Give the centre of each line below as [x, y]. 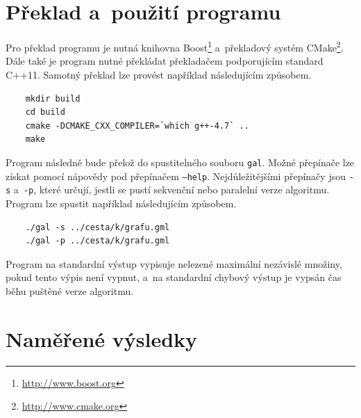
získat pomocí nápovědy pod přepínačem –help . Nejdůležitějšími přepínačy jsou [176, 176]
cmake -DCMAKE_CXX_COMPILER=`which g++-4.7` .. [137, 126]
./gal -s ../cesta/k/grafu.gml [98, 227]
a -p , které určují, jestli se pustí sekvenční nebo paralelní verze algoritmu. [171, 190]
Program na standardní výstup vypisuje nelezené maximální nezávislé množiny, [174, 263]
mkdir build [53, 98]
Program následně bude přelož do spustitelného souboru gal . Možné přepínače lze [180, 162]
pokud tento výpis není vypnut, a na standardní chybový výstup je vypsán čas [174, 277]
